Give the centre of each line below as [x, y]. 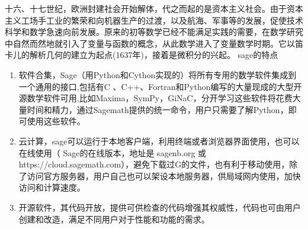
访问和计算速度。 [52, 187]
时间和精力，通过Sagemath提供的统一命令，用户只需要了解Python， [158, 109]
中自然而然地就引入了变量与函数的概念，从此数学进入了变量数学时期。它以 [150, 43]
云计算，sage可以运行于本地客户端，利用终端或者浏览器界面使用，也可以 [159, 141]
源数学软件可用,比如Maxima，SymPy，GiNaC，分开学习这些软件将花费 [155, 98]
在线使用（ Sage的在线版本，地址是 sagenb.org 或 [113, 152]
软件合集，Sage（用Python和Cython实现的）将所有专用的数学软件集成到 [158, 74]
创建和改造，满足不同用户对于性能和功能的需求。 [114, 219]
